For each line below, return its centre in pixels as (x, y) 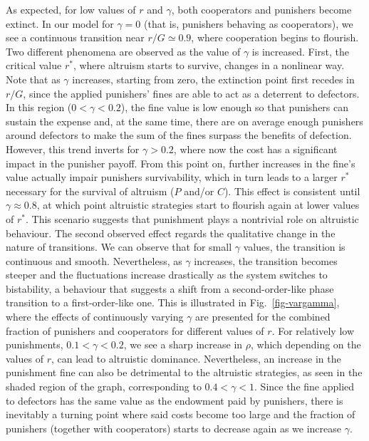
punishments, (35, 344)
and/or (199, 191)
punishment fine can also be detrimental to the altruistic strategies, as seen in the (184, 372)
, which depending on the (306, 344)
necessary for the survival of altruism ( (90, 191)
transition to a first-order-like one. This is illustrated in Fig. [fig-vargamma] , (173, 302)
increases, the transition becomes (266, 260)
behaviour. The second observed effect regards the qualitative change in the (171, 233)
